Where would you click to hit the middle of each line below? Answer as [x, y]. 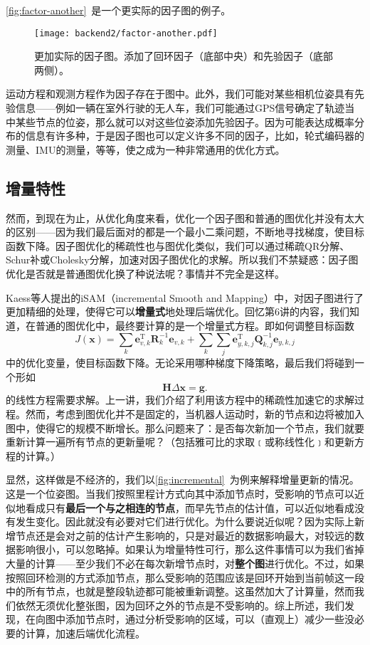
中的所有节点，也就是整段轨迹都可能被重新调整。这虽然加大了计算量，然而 [180, 591]
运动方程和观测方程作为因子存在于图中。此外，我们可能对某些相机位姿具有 [180, 94]
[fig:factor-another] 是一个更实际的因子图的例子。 [118, 10]
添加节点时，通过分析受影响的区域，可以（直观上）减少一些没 [210, 619]
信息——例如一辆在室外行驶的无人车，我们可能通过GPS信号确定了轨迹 [180, 108]
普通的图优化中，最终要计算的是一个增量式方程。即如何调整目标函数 [195, 325]
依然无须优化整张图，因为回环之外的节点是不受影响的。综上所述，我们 [180, 605]
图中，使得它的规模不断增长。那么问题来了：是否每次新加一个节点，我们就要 [185, 428]
